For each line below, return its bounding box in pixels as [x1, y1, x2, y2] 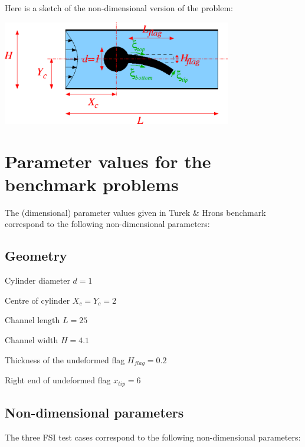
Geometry [5, 246, 67, 265]
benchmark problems [5, 172, 179, 196]
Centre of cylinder [5, 294, 70, 306]
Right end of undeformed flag [5, 374, 111, 386]
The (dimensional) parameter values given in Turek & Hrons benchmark [5, 206, 266, 218]
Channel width [5, 334, 58, 346]
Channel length [5, 314, 60, 326]
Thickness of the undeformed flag [5, 353, 125, 366]
